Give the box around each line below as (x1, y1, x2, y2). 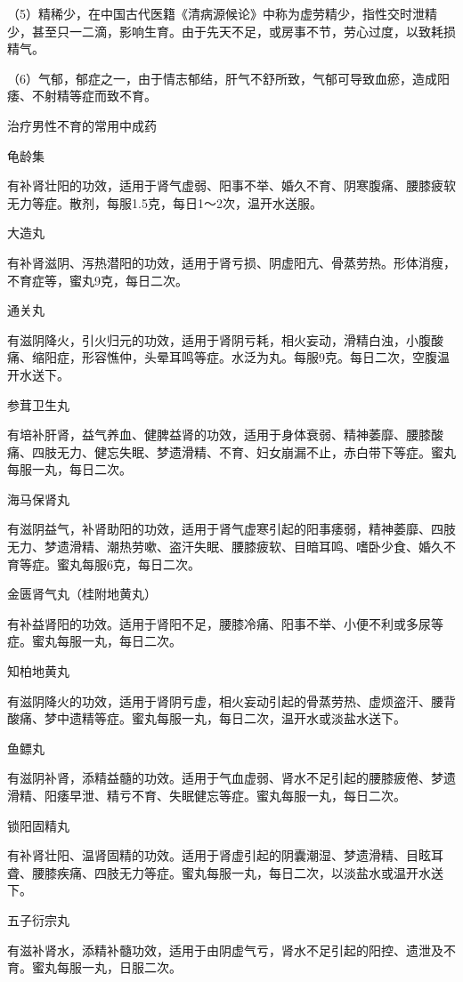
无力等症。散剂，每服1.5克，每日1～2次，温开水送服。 (7, 193, 322, 212)
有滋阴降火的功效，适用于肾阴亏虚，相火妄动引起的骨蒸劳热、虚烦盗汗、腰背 (7, 691, 456, 710)
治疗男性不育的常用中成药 (7, 116, 157, 134)
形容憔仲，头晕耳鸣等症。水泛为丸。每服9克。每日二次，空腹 (81, 348, 437, 366)
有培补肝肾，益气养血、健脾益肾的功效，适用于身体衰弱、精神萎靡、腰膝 (7, 425, 431, 444)
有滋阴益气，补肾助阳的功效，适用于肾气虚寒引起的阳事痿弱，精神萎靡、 (7, 519, 431, 538)
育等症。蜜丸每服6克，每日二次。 (7, 554, 200, 573)
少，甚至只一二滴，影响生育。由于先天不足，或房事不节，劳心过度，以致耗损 (7, 21, 456, 40)
